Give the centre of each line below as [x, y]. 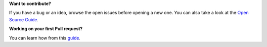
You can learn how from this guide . [45, 38]
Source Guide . [24, 19]
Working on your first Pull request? [46, 29]
